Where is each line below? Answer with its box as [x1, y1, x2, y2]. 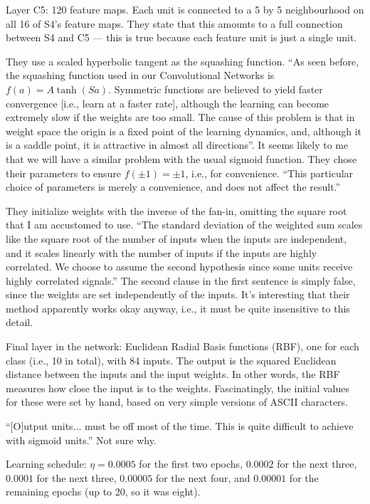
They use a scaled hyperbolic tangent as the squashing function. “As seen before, [6, 53, 359, 68]
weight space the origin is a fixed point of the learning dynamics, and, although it [6, 123, 362, 138]
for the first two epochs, [139, 456, 243, 471]
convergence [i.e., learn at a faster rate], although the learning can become [6, 95, 329, 110]
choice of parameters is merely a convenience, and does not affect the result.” [6, 179, 341, 194]
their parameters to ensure [6, 165, 122, 180]
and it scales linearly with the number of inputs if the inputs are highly [6, 245, 317, 260]
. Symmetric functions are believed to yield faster [108, 81, 323, 96]
